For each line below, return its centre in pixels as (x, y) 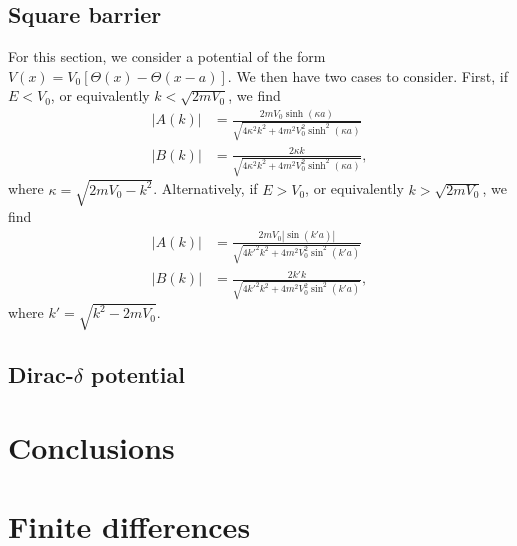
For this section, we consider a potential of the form (167, 56)
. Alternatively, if (205, 188)
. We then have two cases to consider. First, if (367, 75)
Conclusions (91, 447)
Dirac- (41, 373)
